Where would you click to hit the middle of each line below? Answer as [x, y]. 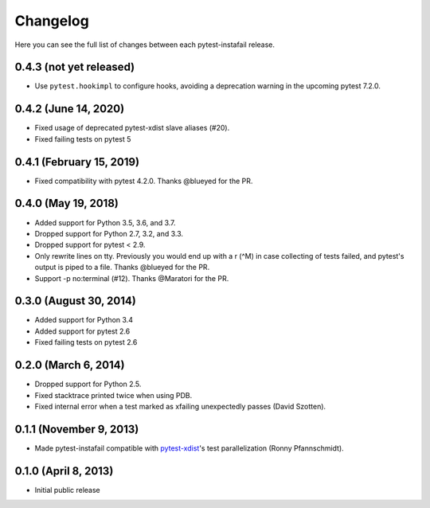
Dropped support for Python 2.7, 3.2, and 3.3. [109, 233]
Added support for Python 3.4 [84, 320]
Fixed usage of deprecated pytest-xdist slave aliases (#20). [132, 128]
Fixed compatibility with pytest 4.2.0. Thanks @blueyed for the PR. [144, 181]
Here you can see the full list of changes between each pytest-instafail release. [145, 45]
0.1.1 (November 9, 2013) [77, 429]
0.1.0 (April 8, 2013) [64, 471]
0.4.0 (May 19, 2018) [66, 203]
